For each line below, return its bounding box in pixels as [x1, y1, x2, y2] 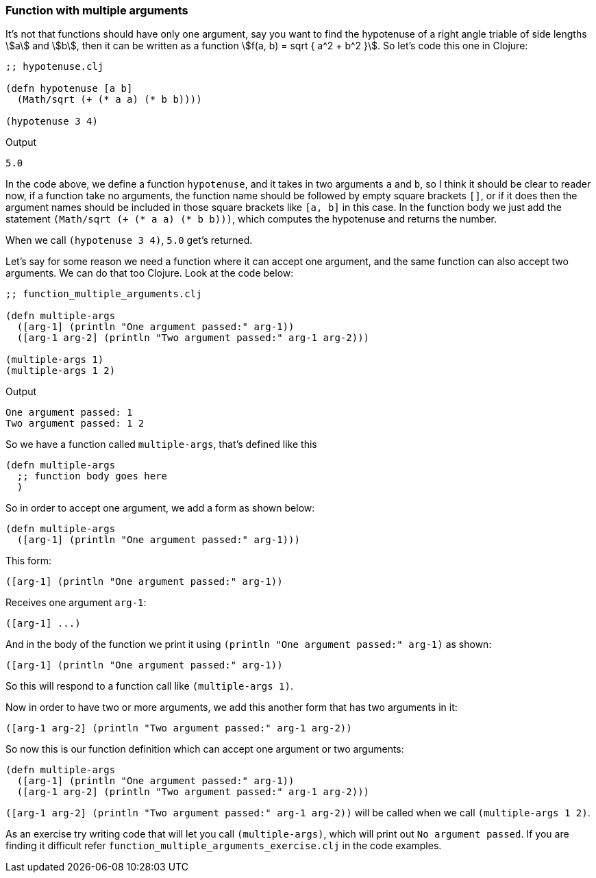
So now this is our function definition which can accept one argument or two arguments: [5, 743, 404, 755]
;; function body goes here [16, 471, 168, 482]
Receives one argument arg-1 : [5, 597, 147, 609]
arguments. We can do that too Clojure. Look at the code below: [5, 267, 294, 279]
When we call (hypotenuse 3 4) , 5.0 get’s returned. [5, 234, 253, 247]
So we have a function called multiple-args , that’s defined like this [5, 438, 317, 451]
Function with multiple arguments [5, 3, 188, 17]
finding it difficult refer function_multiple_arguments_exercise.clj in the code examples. [5, 840, 442, 852]
